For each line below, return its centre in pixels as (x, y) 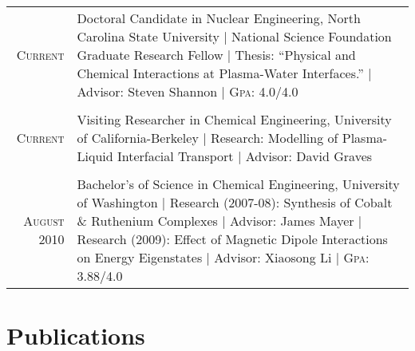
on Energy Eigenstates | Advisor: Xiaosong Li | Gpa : (223, 257)
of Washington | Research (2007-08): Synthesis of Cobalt (235, 202)
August (44, 221)
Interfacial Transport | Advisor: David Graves (245, 156)
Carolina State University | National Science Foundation (234, 36)
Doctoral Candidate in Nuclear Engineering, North (219, 18)
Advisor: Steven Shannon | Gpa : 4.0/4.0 (188, 91)
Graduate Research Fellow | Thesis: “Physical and (216, 55)
